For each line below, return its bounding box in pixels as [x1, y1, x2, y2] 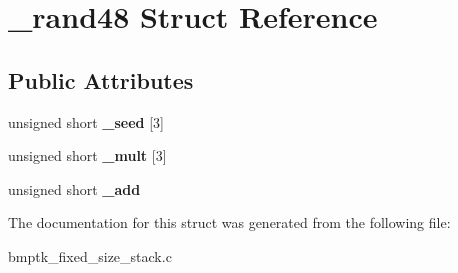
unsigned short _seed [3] [8, 111, 165, 132]
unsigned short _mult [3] [8, 145, 167, 166]
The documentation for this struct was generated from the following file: [8, 212, 451, 233]
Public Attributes [8, 64, 194, 95]
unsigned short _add [8, 178, 141, 199]
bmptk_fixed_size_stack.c [8, 245, 172, 266]
